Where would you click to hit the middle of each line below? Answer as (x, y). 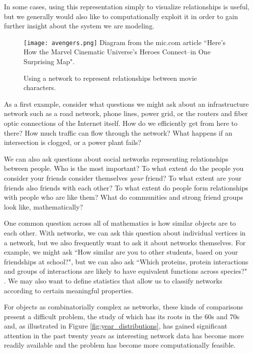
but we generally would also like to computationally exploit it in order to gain (121, 16)
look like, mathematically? (43, 206)
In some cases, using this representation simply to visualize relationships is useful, (127, 6)
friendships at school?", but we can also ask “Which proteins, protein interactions (126, 261)
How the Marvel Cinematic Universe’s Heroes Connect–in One (117, 52)
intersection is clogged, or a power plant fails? (73, 142)
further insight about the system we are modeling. (79, 26)
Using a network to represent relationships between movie (110, 78)
